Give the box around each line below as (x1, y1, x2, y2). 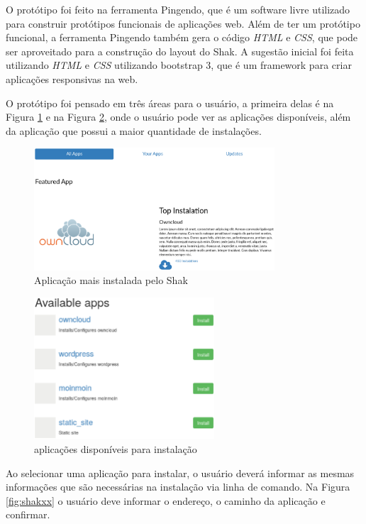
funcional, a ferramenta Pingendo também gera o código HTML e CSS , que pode (6, 30, 358, 45)
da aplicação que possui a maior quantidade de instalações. (6, 123, 262, 138)
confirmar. (6, 507, 50, 522)
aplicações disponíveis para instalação (34, 442, 197, 457)
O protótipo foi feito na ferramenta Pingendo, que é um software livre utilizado (6, 2, 350, 16)
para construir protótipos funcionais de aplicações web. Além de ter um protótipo (6, 16, 360, 31)
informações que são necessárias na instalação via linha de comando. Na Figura (6, 479, 350, 494)
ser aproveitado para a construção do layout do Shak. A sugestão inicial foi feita (6, 43, 354, 58)
